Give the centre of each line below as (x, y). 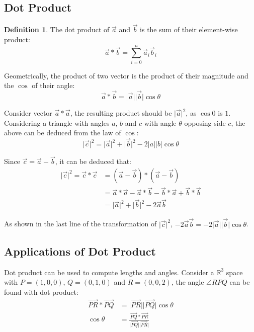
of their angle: (53, 85)
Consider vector (28, 113)
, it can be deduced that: (93, 161)
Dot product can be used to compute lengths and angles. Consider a (109, 272)
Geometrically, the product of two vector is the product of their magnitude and (126, 75)
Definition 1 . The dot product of (57, 29)
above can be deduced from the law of (63, 133)
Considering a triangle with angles (57, 122)
